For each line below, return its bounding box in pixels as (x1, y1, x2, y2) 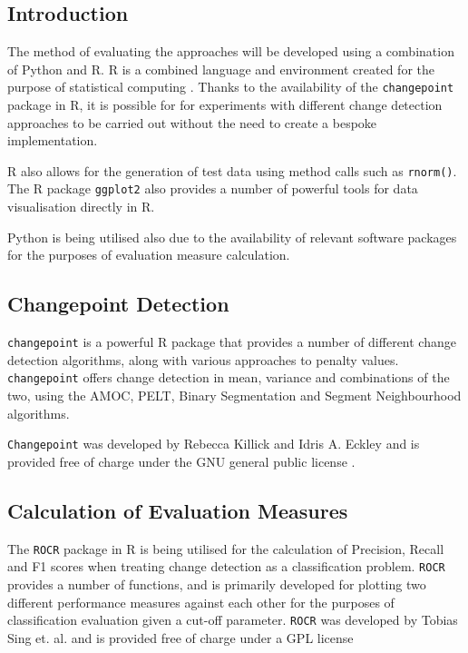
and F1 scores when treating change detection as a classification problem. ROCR (7, 557, 445, 576)
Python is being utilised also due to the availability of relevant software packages (7, 227, 457, 246)
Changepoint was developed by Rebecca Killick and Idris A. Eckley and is (7, 434, 420, 453)
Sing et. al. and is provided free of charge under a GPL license (7, 628, 354, 647)
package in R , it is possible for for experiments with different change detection (7, 95, 443, 114)
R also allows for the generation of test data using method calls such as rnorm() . (7, 161, 457, 180)
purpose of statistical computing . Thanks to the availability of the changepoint (7, 77, 454, 96)
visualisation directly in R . (7, 197, 155, 216)
